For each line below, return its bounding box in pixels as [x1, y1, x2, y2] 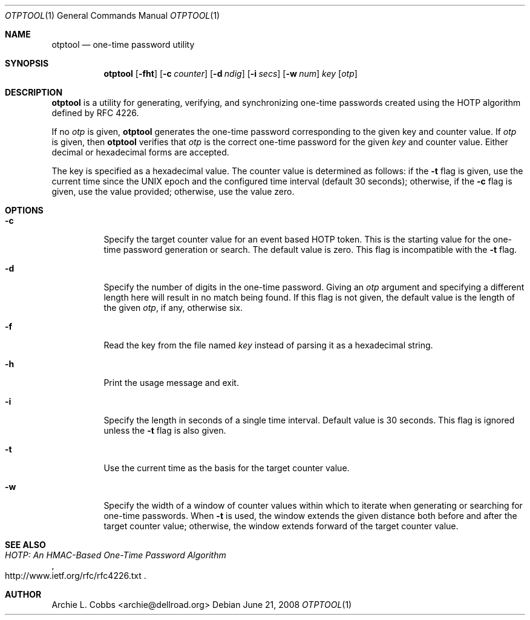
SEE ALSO [5, 540, 46, 550]
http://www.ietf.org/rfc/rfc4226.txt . [5, 570, 146, 581]
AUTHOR [5, 589, 42, 599]
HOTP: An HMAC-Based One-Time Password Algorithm [5, 550, 226, 560]
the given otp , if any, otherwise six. [103, 302, 243, 313]
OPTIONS [5, 205, 44, 215]
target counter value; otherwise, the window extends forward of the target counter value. [103, 521, 459, 531]
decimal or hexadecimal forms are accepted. [51, 147, 229, 157]
